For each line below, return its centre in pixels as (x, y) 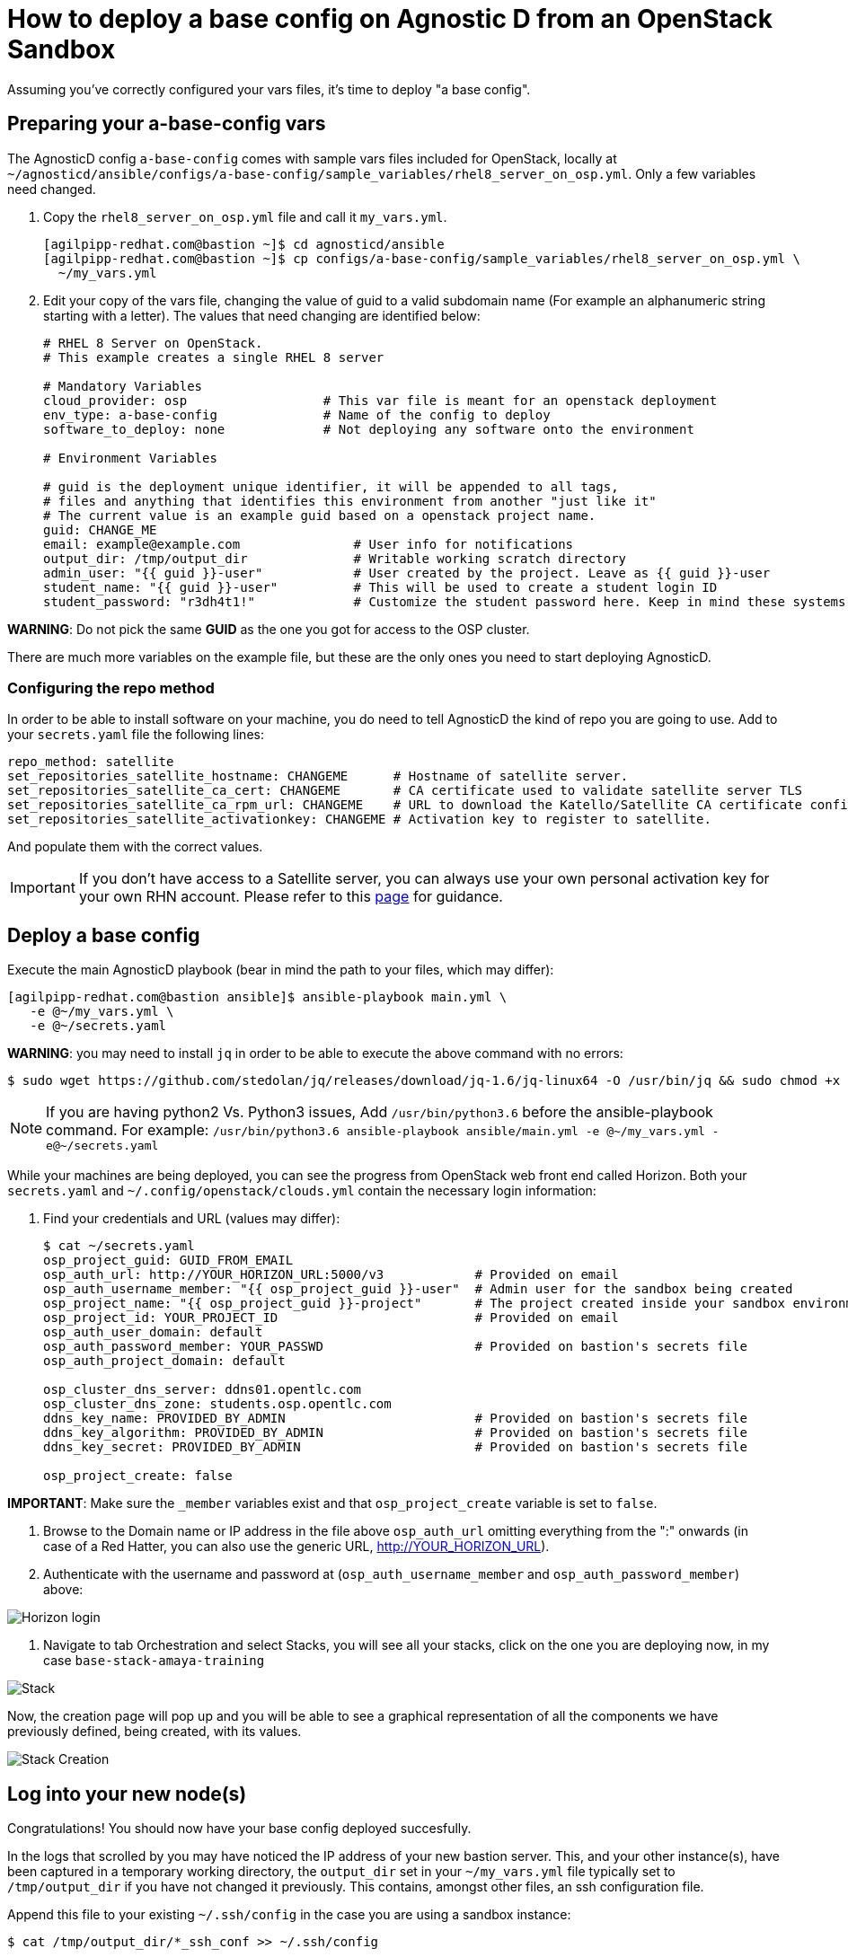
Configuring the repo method (111, 688)
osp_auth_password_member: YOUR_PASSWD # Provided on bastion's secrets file (395, 1347)
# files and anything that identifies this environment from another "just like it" (350, 501)
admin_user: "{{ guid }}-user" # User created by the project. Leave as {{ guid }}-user (407, 573)
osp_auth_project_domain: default (164, 1361)
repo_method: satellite (91, 762)
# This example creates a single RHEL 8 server (214, 357)
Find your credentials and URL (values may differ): (192, 1219)
